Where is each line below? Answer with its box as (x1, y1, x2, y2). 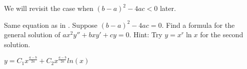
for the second (200, 29, 243, 40)
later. (159, 3, 176, 13)
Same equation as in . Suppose (4, 19, 97, 30)
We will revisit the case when (4, 3, 93, 13)
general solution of (4, 29, 60, 40)
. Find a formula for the (161, 19, 235, 30)
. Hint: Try (129, 29, 162, 40)
